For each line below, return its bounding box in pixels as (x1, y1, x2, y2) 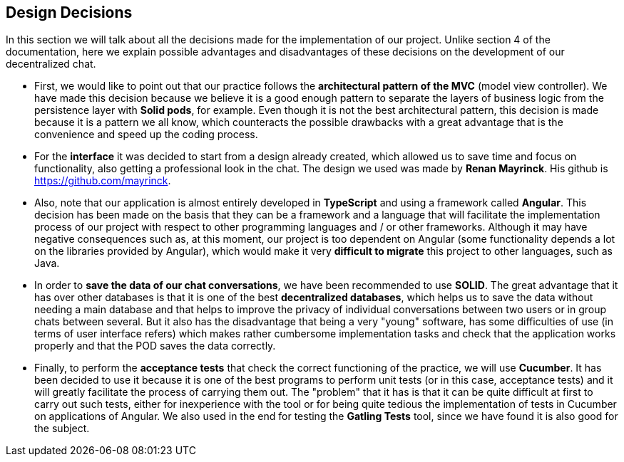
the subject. (34, 422, 90, 435)
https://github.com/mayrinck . (34, 174, 171, 187)
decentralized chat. (6, 58, 96, 70)
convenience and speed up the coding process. (34, 128, 258, 141)
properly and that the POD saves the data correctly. (34, 340, 276, 352)
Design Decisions (6, 4, 133, 21)
